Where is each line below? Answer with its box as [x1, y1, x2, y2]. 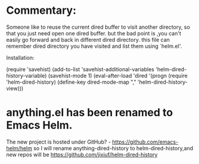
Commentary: [6, 4, 76, 17]
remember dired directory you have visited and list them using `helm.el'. [6, 42, 182, 50]
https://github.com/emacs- [112, 138, 179, 145]
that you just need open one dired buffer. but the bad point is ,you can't [6, 29, 182, 37]
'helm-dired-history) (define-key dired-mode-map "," [6, 78, 136, 86]
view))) [6, 84, 24, 92]
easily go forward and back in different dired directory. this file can [6, 36, 170, 43]
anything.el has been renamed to [6, 106, 173, 120]
